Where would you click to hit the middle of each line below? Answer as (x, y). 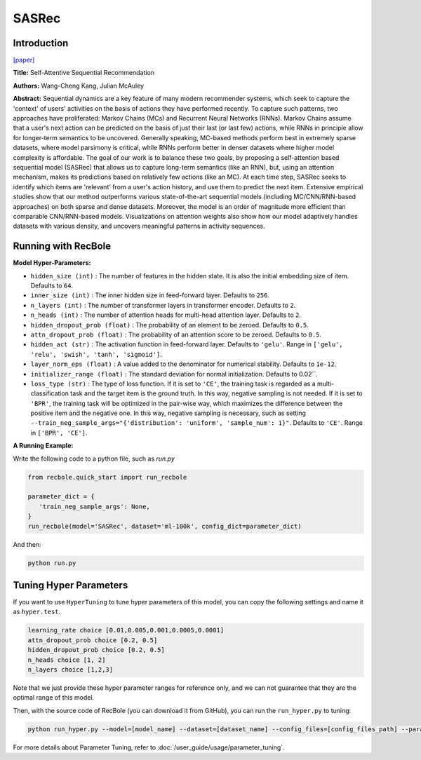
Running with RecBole (62, 246)
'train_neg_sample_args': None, (94, 506)
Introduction (41, 43)
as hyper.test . (37, 612)
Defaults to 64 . (52, 285)
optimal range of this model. (54, 698)
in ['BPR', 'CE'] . (59, 433)
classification (50, 393)
